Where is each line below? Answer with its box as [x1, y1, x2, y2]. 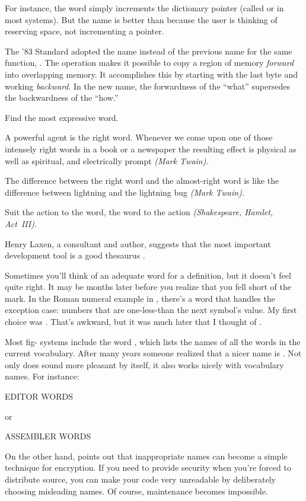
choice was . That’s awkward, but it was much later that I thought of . [5, 315, 262, 328]
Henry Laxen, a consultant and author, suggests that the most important [5, 237, 271, 250]
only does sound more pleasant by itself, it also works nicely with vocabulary [5, 358, 284, 371]
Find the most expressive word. [5, 111, 119, 123]
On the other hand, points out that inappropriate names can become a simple [5, 449, 288, 462]
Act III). [5, 217, 37, 229]
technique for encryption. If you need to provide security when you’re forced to [5, 461, 291, 474]
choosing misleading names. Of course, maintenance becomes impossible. [5, 484, 268, 497]
